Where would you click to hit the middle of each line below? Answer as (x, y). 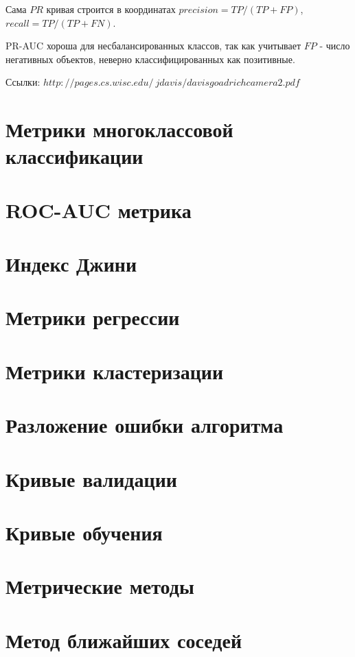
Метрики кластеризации (115, 371)
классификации (75, 156)
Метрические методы (100, 586)
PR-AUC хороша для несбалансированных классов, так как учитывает (153, 46)
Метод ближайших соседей (124, 640)
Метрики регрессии (93, 317)
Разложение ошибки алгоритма (145, 425)
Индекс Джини (71, 264)
